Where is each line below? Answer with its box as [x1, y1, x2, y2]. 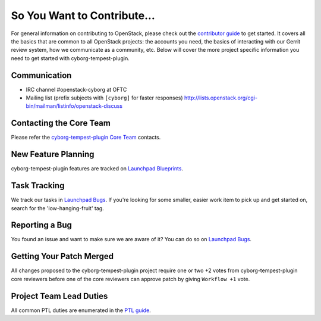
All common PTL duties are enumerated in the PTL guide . [11, 307, 151, 314]
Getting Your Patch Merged [11, 251, 114, 261]
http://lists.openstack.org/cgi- [184, 94, 258, 101]
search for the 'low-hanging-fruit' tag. [11, 204, 104, 211]
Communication [11, 70, 72, 80]
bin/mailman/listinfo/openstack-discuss [26, 102, 123, 110]
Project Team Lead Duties [11, 291, 108, 301]
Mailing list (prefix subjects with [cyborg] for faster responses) [26, 94, 184, 101]
